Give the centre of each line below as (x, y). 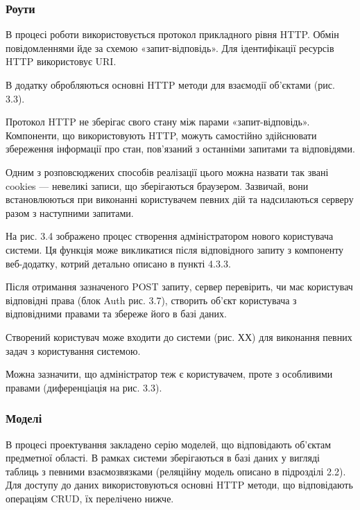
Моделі (24, 418)
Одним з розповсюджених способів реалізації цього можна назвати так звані (167, 172)
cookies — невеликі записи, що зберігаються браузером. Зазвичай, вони (157, 185)
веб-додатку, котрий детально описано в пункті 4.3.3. (118, 263)
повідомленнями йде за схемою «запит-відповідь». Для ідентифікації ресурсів (170, 47)
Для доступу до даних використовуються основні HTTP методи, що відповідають (179, 485)
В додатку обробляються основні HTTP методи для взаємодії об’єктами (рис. (170, 85)
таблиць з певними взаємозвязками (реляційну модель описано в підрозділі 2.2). (176, 471)
